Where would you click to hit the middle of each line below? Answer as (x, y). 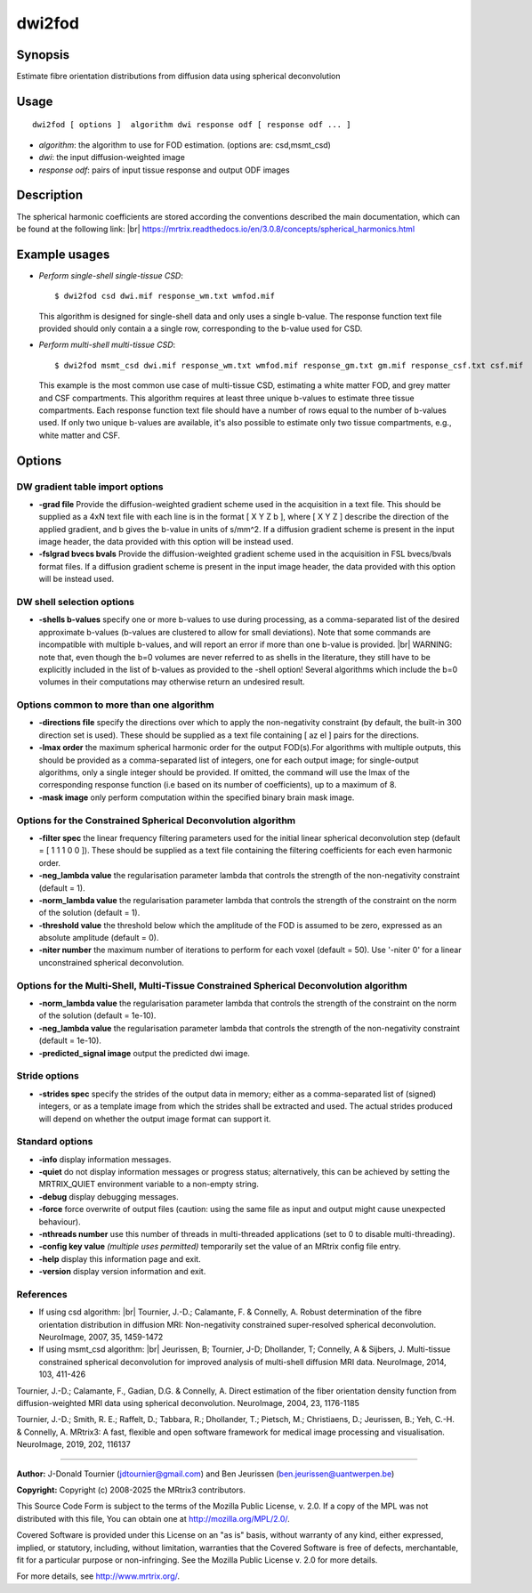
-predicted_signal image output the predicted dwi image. (145, 1053)
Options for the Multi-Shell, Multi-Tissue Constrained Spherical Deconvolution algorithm (212, 985)
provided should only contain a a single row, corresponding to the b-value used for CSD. (201, 328)
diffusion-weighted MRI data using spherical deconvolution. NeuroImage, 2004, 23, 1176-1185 (188, 1403)
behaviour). (60, 1221)
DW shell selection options (76, 602)
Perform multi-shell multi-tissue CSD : (107, 345)
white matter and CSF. (79, 435)
